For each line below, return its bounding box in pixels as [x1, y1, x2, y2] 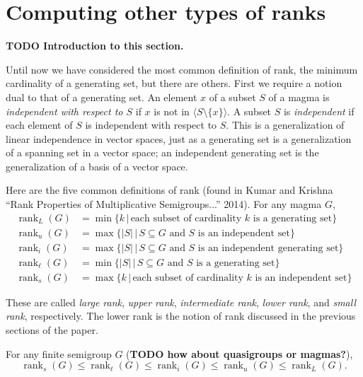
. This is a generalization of [226, 117, 345, 132]
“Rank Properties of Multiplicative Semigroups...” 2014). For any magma [6, 197, 322, 211]
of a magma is [268, 89, 330, 104]
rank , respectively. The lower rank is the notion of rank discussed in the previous [6, 308, 356, 323]
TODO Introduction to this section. [6, 38, 184, 53]
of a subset [209, 89, 256, 104]
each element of [6, 117, 73, 132]
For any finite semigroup [6, 346, 112, 361]
